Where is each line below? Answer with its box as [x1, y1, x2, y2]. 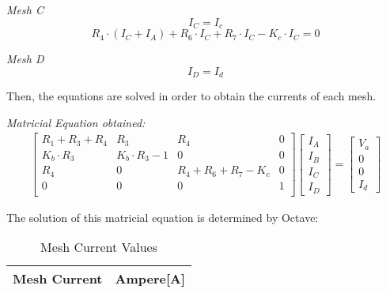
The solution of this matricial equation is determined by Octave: [6, 208, 319, 225]
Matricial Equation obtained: [6, 114, 146, 130]
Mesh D [6, 51, 44, 67]
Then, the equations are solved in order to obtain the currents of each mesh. [6, 88, 377, 104]
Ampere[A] [115, 269, 186, 288]
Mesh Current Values [40, 238, 157, 257]
